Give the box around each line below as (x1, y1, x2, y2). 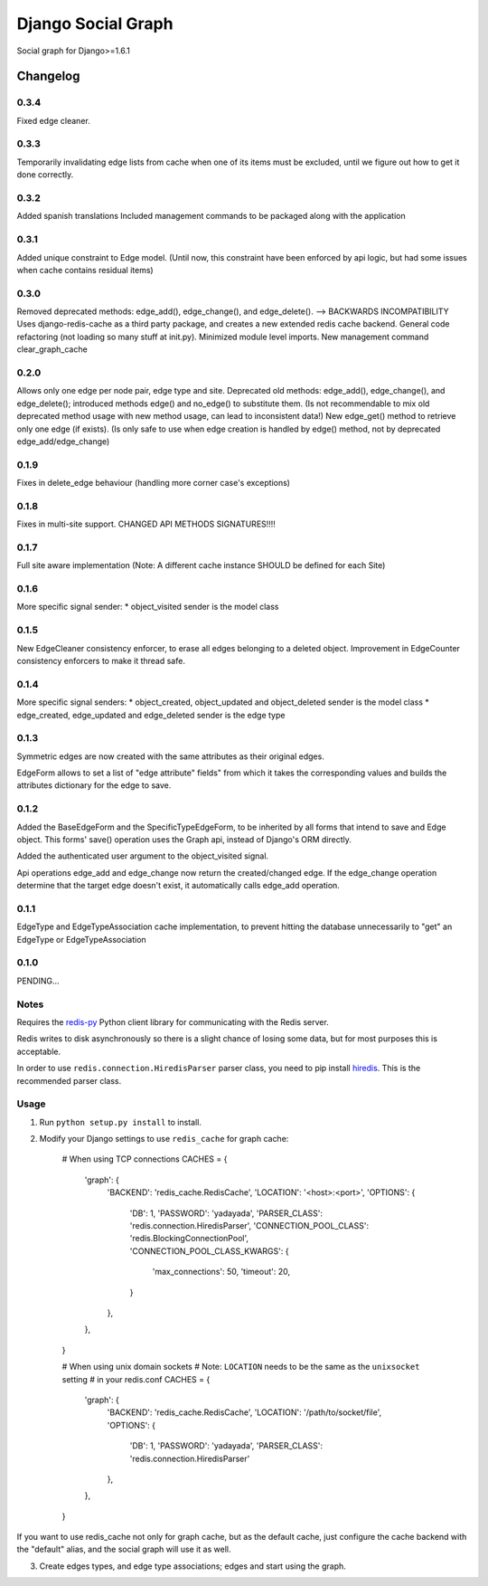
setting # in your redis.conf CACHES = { (61, 1373, 211, 1384)
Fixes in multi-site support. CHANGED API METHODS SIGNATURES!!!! (16, 518, 276, 529)
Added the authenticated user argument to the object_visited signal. (16, 850, 269, 861)
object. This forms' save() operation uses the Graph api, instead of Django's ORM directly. (16, 834, 352, 845)
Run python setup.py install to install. (39, 1116, 202, 1127)
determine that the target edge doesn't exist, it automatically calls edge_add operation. (16, 880, 341, 891)
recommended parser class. (16, 1075, 122, 1086)
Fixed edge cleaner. (16, 115, 90, 126)
